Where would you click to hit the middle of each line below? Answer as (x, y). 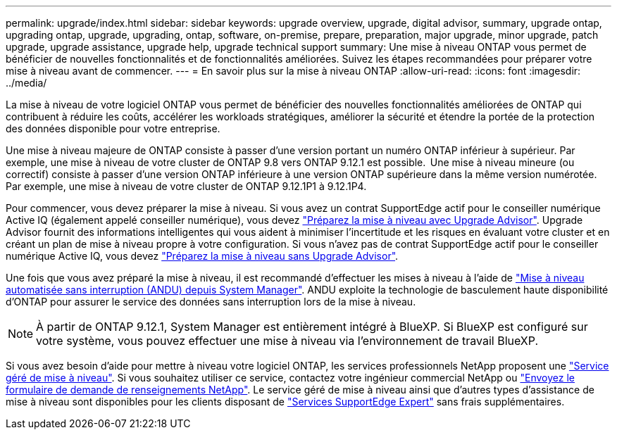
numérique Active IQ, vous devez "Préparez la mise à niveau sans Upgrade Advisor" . (202, 256)
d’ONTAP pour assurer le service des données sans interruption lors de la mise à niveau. (211, 302)
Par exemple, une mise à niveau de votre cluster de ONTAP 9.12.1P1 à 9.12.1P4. (186, 186)
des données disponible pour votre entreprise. (113, 128)
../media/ (26, 83)
